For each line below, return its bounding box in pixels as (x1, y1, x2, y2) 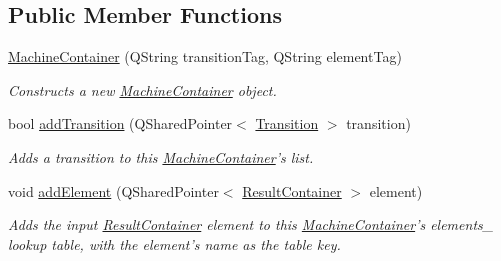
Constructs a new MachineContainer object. (8, 79, 277, 100)
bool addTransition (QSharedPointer (8, 113, 233, 134)
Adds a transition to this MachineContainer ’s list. (8, 146, 314, 167)
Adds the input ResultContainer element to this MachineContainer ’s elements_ (8, 214, 494, 235)
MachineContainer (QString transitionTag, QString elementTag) (8, 46, 402, 67)
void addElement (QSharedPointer (8, 180, 219, 201)
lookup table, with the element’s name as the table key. (8, 233, 341, 254)
